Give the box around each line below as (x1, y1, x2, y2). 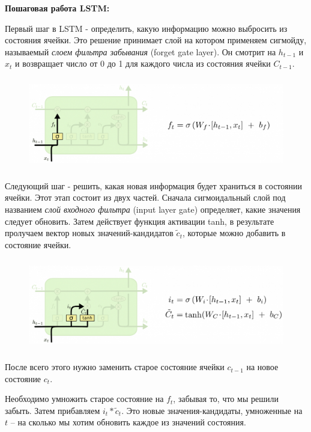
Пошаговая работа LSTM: (5, 2, 110, 14)
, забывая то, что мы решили (173, 392, 279, 405)
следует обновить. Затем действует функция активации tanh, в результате (5, 214, 274, 227)
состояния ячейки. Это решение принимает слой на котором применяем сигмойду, (5, 34, 307, 46)
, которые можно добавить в (182, 227, 286, 239)
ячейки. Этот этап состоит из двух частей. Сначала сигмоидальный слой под (5, 191, 286, 204)
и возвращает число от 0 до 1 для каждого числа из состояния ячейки (15, 57, 271, 70)
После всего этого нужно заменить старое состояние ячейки (5, 361, 225, 373)
